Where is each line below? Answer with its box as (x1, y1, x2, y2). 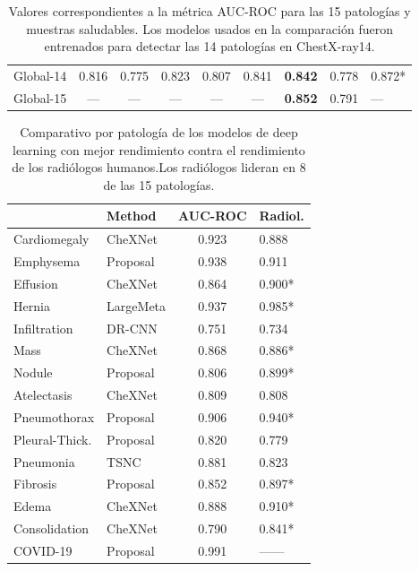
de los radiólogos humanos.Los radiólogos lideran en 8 (12, 158, 306, 177)
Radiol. (259, 206, 304, 225)
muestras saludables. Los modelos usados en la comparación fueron (26, 19, 393, 38)
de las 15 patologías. (103, 175, 215, 194)
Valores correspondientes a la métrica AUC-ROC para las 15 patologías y (8, 2, 411, 20)
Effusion (13, 273, 58, 292)
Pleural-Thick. (13, 429, 92, 448)
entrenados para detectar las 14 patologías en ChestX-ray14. (44, 37, 375, 56)
